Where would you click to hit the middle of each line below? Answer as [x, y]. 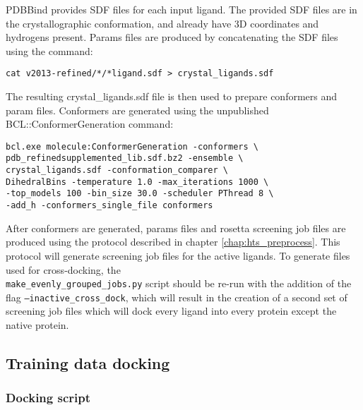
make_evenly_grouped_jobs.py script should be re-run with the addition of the [179, 283]
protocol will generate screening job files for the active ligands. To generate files [178, 255]
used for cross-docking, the [63, 269]
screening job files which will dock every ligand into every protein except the [171, 311]
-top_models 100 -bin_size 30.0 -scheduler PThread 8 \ [140, 194]
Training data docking [88, 363]
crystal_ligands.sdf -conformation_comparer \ [117, 170]
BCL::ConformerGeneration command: [90, 124]
